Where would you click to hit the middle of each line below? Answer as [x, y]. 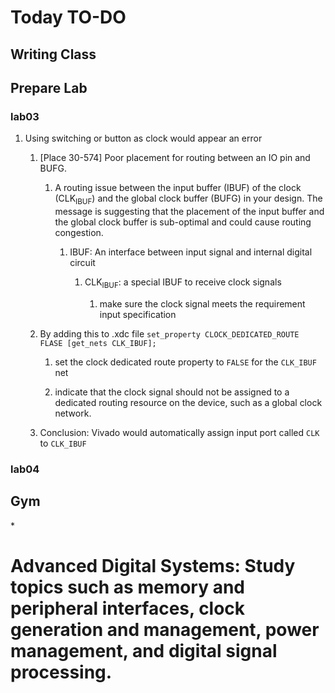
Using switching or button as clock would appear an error [143, 138]
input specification [138, 314]
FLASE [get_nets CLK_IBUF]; [98, 343]
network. [73, 413]
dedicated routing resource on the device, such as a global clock [188, 402]
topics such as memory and [128, 587]
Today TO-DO [68, 17]
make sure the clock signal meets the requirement [202, 303]
